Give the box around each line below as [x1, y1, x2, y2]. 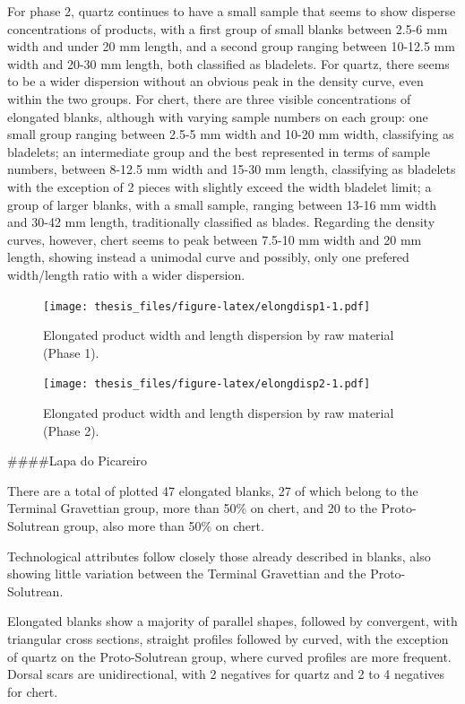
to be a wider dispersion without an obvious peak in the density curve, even [7, 72, 424, 91]
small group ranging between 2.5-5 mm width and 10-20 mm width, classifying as [7, 125, 454, 143]
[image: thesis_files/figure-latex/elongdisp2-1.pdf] [43, 378, 371, 391]
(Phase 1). [43, 343, 99, 361]
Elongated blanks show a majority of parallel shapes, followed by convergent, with [7, 612, 458, 630]
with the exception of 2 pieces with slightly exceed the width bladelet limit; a [7, 177, 432, 196]
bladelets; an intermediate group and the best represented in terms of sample [7, 142, 430, 161]
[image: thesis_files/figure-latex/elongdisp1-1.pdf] [43, 300, 371, 313]
